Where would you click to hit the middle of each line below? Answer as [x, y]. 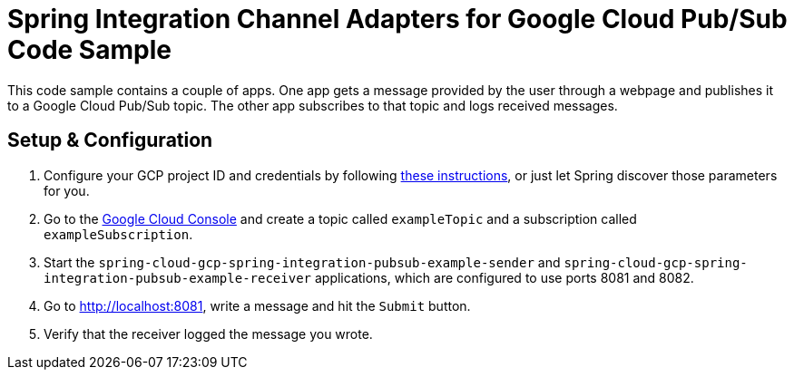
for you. [67, 190]
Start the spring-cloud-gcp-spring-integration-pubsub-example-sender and [302, 262]
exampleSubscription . [118, 234]
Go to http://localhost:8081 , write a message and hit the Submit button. [257, 305]
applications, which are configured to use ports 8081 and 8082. [504, 277]
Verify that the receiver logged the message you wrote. [208, 333]
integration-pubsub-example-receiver [178, 278]
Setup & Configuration [110, 140]
